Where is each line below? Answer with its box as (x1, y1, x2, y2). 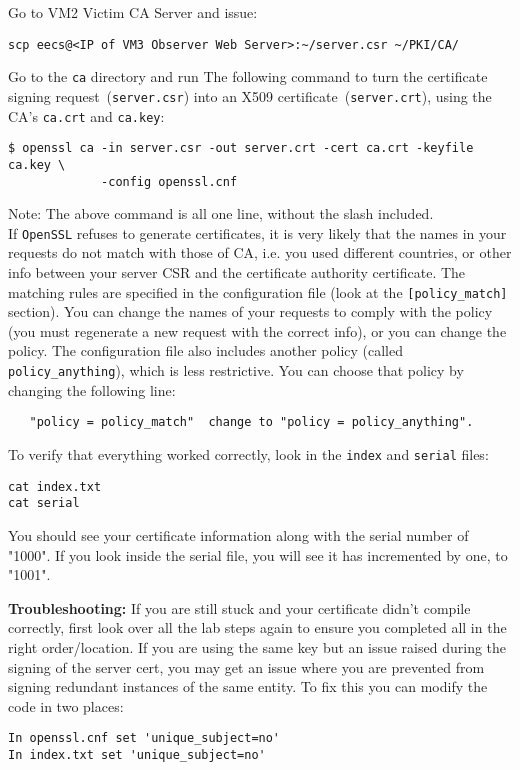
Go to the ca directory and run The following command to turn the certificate (8, 66, 488, 87)
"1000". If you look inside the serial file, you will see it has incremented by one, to (8, 544, 508, 565)
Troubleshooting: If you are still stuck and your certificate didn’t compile (8, 597, 471, 618)
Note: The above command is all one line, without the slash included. (8, 203, 434, 224)
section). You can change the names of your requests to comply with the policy (8, 301, 493, 322)
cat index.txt (8, 479, 102, 494)
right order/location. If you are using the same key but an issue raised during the (8, 636, 507, 657)
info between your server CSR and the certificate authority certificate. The (8, 262, 466, 283)
